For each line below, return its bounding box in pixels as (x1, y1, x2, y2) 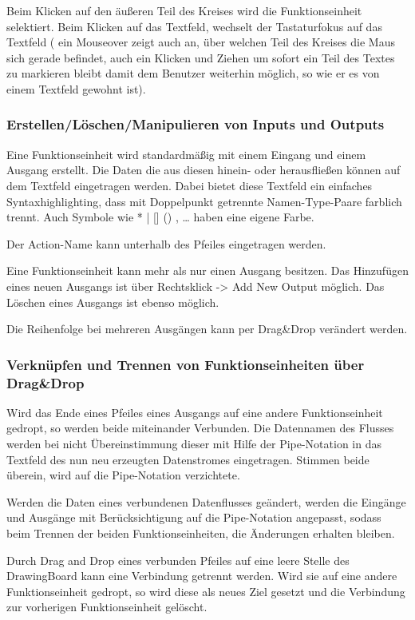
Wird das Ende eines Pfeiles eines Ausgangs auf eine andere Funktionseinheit (6, 403, 383, 420)
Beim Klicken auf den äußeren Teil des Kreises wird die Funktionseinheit (6, 2, 362, 18)
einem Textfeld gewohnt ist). (6, 80, 146, 97)
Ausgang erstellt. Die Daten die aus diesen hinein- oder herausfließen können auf (6, 161, 401, 178)
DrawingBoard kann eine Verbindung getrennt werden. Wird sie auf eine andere (6, 567, 397, 584)
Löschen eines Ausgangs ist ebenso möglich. (6, 293, 219, 310)
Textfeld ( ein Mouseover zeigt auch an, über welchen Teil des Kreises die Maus (6, 34, 395, 50)
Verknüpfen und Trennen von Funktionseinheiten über (6, 354, 365, 374)
